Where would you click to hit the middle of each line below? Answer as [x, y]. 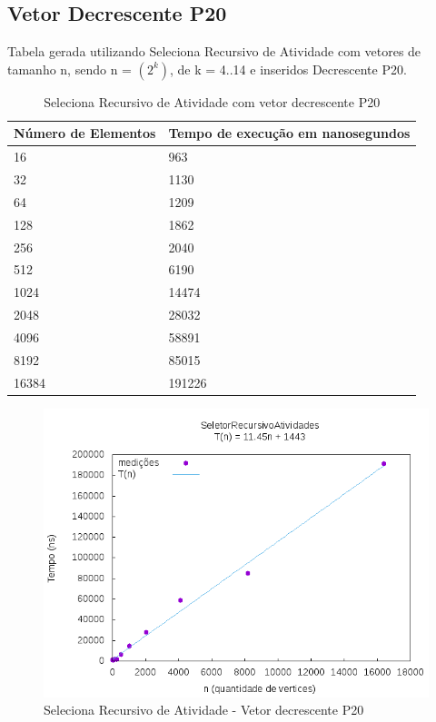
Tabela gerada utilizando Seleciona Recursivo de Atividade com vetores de [214, 51]
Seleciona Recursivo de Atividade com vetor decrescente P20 [212, 101]
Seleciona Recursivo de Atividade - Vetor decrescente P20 [204, 710]
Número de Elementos [85, 133]
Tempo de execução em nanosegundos [289, 133]
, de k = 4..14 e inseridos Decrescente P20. [288, 69]
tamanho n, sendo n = [69, 69]
